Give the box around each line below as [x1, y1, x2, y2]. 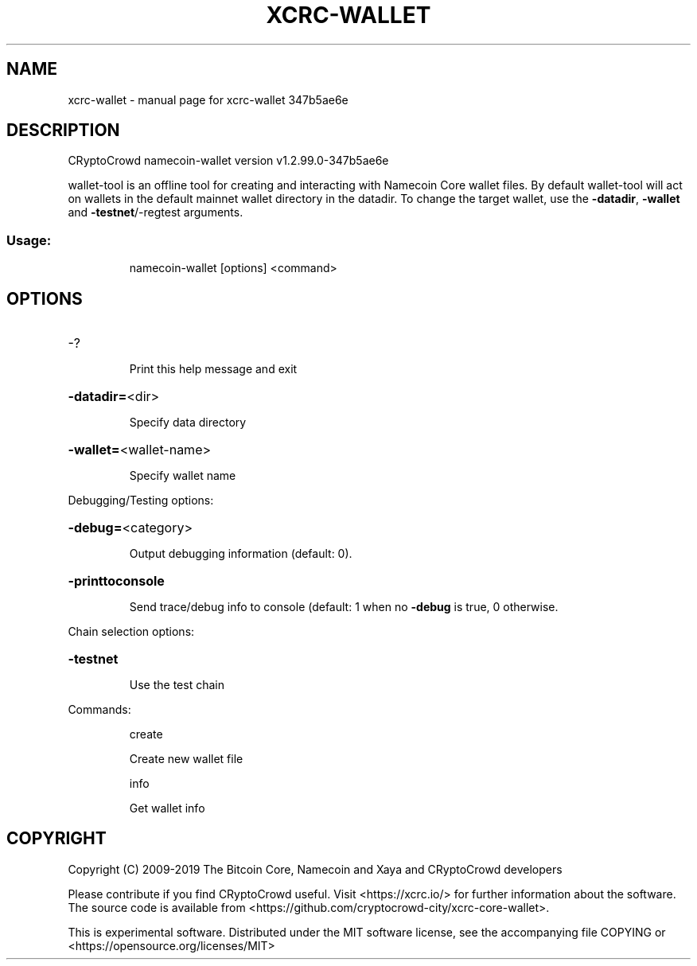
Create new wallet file [129, 752, 243, 766]
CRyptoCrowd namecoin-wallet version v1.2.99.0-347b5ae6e [68, 154, 389, 168]
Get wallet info [129, 801, 205, 816]
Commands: [68, 703, 131, 717]
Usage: [6, 232, 52, 248]
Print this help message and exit [129, 362, 298, 376]
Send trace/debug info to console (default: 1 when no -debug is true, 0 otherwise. [129, 600, 559, 614]
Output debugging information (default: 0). [129, 547, 352, 561]
